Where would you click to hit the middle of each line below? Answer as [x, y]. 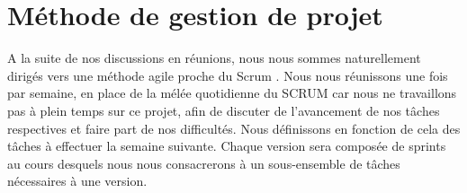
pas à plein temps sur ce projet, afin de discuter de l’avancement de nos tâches [224, 110]
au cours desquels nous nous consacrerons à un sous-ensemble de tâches [204, 163]
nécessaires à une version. [77, 181]
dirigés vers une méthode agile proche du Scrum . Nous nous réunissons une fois [228, 75]
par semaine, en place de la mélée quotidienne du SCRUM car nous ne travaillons [232, 93]
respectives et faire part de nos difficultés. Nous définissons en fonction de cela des [234, 128]
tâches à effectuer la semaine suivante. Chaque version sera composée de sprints [227, 146]
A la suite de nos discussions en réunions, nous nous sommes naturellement [214, 58]
